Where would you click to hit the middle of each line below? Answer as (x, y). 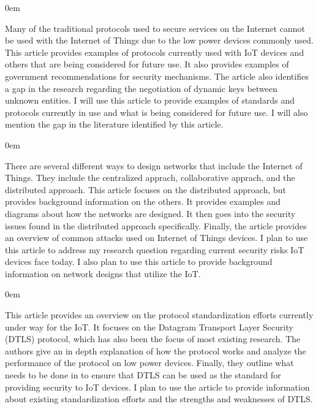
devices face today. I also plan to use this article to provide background (139, 262)
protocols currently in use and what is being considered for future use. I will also (157, 112)
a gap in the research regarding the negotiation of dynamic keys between (141, 88)
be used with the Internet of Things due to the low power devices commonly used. (159, 40)
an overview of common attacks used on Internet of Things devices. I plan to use (157, 238)
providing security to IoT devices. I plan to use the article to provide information (157, 387)
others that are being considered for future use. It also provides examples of (147, 64)
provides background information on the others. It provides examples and (143, 201)
